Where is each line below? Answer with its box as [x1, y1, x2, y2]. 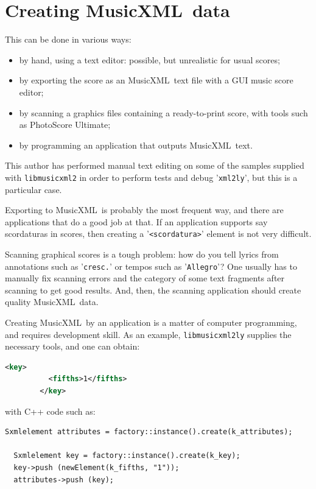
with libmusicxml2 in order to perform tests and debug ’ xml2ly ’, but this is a [5, 171, 298, 183]
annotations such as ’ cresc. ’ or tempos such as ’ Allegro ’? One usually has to [5, 259, 297, 272]
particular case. [5, 183, 62, 195]
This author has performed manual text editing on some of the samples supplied [5, 159, 304, 172]
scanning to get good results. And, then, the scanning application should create [5, 283, 301, 296]
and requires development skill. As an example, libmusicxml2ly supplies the [5, 328, 292, 340]
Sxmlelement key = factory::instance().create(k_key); [13, 451, 241, 460]
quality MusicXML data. [5, 295, 99, 308]
